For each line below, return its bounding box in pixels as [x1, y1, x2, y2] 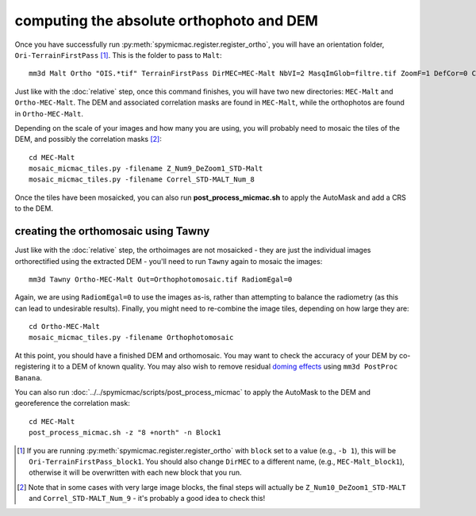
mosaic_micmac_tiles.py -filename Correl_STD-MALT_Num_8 [29, 175, 255, 184]
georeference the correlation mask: [14, 399, 130, 408]
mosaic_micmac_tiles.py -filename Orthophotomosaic [29, 333, 234, 342]
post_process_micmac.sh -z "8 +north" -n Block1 [29, 428, 221, 438]
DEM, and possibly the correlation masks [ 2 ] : [14, 135, 162, 144]
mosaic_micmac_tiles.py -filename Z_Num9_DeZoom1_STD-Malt [29, 164, 263, 174]
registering [14, 361, 51, 372]
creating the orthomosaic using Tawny [14, 224, 210, 238]
